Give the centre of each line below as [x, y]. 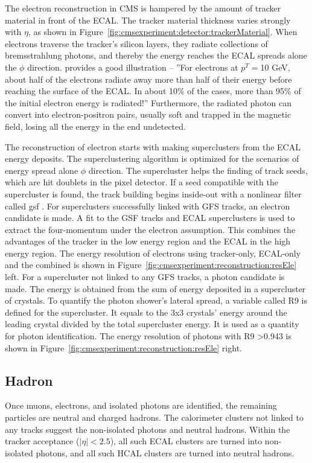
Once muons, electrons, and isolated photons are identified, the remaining [141, 405]
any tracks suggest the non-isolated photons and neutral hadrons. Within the [148, 429]
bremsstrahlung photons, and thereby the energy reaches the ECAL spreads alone [156, 55]
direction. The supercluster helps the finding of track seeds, [198, 170]
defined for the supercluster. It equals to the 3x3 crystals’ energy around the [146, 312]
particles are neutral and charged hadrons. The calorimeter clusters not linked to [154, 417]
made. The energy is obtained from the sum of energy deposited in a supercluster [155, 288]
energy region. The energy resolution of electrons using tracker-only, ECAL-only [153, 253]
